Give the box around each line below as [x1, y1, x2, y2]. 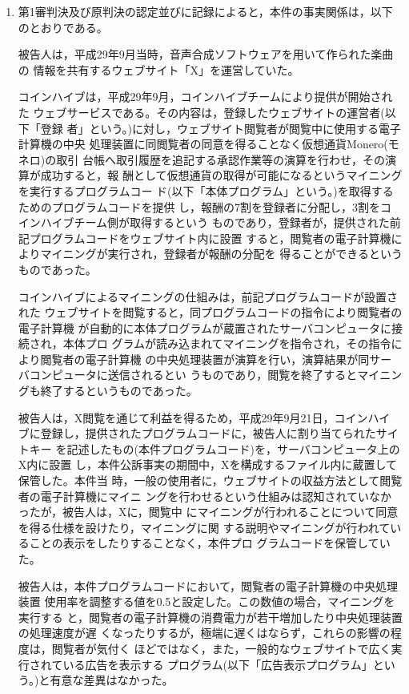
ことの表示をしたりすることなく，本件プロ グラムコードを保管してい [29, 535, 391, 551]
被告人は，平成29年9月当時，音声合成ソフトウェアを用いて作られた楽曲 [18, 46, 394, 63]
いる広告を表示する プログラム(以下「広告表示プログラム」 [62, 656, 373, 672]
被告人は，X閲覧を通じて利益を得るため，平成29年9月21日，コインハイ [18, 409, 391, 426]
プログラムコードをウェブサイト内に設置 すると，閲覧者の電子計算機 [29, 229, 391, 246]
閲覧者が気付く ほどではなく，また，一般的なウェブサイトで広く [51, 640, 391, 656]
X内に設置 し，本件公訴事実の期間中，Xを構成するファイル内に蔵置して [18, 456, 398, 473]
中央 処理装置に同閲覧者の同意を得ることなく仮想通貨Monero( [62, 135, 388, 152]
